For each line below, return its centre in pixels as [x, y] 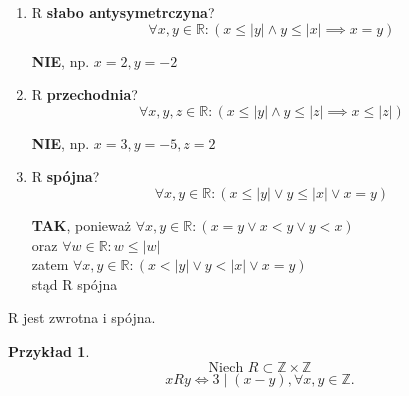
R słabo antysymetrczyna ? [123, 12]
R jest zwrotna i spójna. [82, 317]
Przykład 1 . [49, 350]
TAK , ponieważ [81, 224]
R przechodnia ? [84, 94]
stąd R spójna [74, 283]
